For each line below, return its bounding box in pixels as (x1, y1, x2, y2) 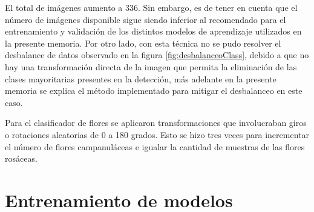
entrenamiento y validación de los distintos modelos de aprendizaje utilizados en (5, 25, 302, 38)
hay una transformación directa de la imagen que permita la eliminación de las (5, 60, 297, 73)
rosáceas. (5, 152, 38, 165)
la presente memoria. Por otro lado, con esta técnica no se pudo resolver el (5, 36, 281, 49)
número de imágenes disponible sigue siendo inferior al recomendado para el (5, 13, 286, 25)
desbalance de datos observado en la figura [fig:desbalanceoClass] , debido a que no (5, 48, 309, 61)
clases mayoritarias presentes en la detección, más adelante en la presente (5, 72, 276, 85)
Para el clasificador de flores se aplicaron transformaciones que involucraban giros (5, 116, 307, 129)
